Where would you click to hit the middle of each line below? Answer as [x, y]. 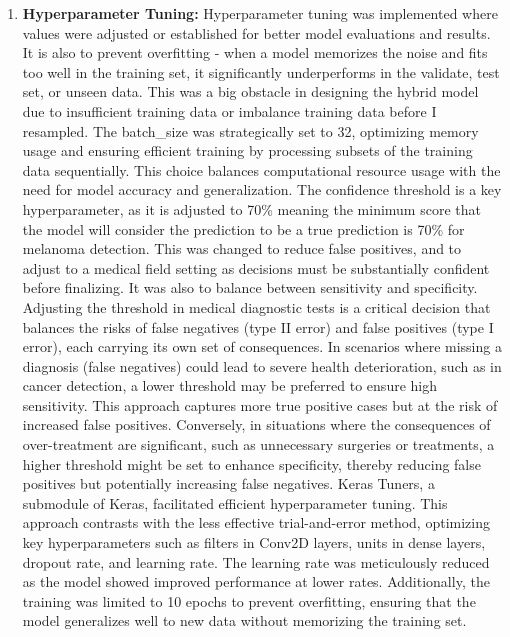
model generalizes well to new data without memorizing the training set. [244, 620]
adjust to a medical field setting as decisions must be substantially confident [256, 267]
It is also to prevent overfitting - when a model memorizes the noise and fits [255, 52]
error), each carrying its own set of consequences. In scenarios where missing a [262, 346]
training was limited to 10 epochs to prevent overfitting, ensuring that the [249, 600]
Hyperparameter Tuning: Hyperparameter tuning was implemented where [260, 13]
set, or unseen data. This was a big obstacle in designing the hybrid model [250, 91]
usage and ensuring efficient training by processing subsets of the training [247, 150]
